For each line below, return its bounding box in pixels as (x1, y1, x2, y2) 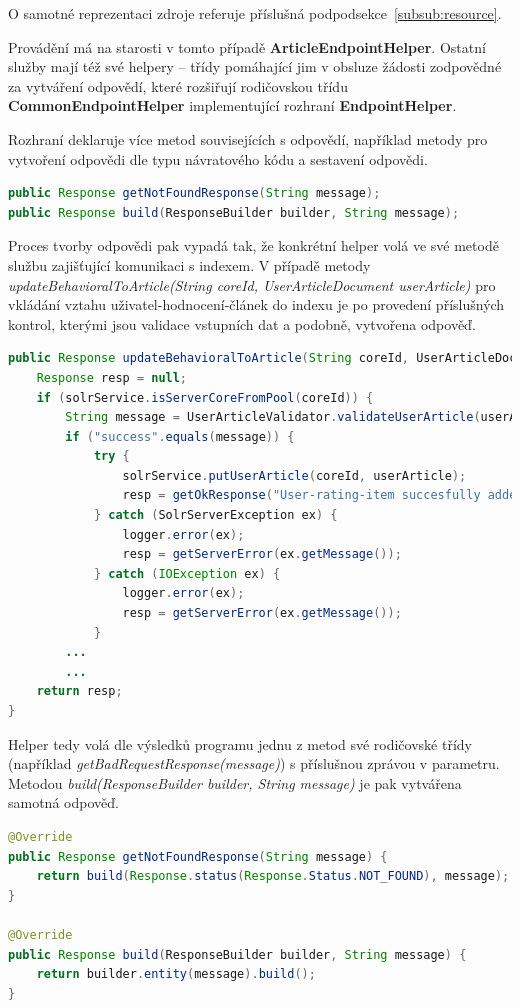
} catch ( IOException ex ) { (93, 566, 281, 581)
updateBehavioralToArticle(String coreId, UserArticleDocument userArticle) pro (8, 274, 496, 295)
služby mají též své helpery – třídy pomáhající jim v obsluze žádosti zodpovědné (8, 56, 502, 77)
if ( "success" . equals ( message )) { (65, 429, 295, 444)
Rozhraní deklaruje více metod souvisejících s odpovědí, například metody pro (8, 128, 488, 149)
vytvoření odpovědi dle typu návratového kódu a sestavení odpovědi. (8, 148, 428, 169)
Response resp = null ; (36, 370, 188, 385)
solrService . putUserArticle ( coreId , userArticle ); (122, 468, 467, 483)
